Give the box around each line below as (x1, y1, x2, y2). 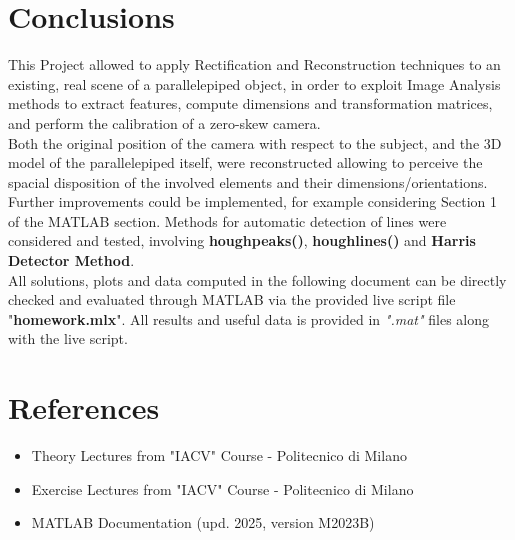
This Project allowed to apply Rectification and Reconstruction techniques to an (8, 54, 501, 75)
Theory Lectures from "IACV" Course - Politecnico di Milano (31, 445, 407, 466)
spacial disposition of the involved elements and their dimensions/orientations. (8, 171, 488, 192)
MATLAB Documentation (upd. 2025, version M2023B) (31, 512, 375, 533)
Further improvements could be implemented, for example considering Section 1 (8, 191, 497, 212)
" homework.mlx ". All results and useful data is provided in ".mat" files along (8, 308, 489, 329)
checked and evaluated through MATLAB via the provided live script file (8, 289, 456, 310)
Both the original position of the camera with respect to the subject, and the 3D (8, 132, 502, 153)
